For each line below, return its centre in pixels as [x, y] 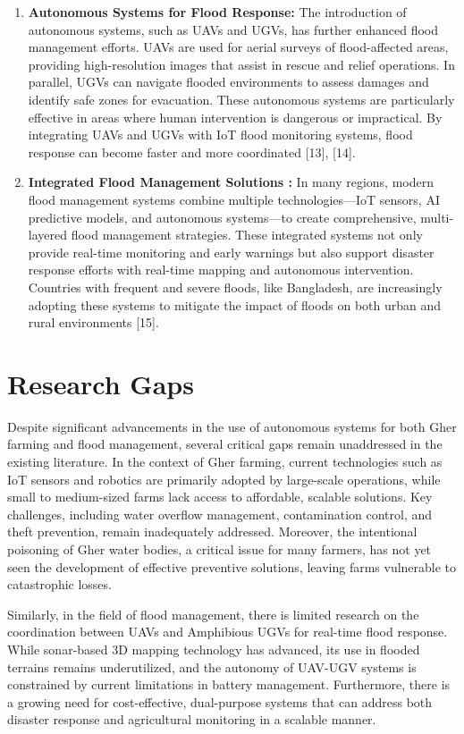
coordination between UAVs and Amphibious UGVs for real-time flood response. [228, 632]
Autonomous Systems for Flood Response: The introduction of [217, 12]
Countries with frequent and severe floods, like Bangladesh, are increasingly [235, 287]
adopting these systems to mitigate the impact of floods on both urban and [235, 304]
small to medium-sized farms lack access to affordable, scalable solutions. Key [220, 497]
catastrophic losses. [59, 584]
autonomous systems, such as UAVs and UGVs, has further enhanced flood [233, 29]
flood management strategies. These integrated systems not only [247, 235]
